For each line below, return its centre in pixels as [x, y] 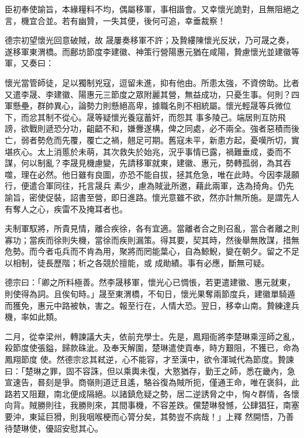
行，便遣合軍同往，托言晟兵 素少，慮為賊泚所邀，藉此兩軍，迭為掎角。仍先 [149, 186]
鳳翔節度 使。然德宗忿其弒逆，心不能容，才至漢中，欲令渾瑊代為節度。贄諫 [149, 359]
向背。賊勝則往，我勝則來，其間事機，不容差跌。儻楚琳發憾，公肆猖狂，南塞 [152, 405]
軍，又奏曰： [29, 63]
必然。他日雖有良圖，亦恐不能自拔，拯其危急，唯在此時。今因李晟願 [168, 174]
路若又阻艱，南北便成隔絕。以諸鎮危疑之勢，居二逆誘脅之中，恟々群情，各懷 [152, 393]
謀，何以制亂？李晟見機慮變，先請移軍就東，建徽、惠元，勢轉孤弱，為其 [144, 163]
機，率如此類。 [33, 317]
